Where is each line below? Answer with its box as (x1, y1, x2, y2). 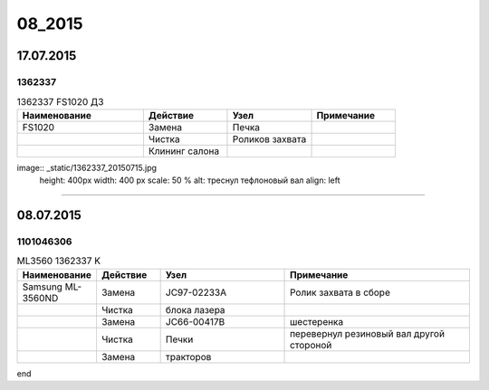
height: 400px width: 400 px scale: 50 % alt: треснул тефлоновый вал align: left (39, 175, 340, 185)
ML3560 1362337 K (16, 254, 101, 267)
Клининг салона (148, 145, 220, 157)
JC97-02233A (165, 286, 227, 299)
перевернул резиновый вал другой (290, 327, 446, 339)
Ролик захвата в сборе (290, 286, 391, 299)
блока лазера (165, 303, 225, 316)
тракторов (165, 350, 212, 363)
